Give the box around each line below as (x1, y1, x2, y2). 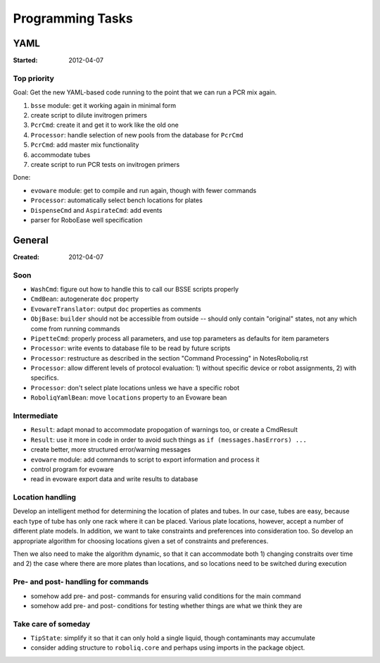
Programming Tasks (13, 11, 133, 26)
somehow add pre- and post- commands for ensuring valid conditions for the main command (30, 592, 302, 600)
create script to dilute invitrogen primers (30, 111, 148, 119)
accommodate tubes (30, 150, 91, 159)
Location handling (13, 492, 77, 502)
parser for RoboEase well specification (30, 216, 143, 224)
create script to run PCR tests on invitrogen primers (30, 160, 180, 168)
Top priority (13, 73, 54, 83)
